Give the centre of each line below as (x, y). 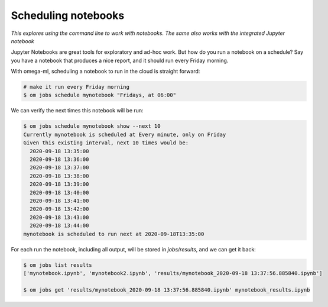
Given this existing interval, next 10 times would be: (106, 143)
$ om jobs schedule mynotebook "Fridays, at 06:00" (100, 95)
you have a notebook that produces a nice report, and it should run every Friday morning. (120, 60)
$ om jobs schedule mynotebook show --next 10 (92, 126)
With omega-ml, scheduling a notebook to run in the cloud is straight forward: (105, 72)
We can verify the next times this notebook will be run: (77, 111)
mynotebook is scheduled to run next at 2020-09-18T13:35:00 (114, 234)
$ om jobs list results (58, 265)
